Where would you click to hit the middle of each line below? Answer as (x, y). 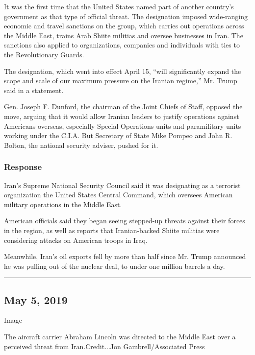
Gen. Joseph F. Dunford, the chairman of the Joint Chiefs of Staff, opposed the (123, 106)
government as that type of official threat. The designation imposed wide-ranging (126, 16)
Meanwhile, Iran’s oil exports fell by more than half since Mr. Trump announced (125, 256)
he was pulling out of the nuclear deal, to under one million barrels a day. (115, 266)
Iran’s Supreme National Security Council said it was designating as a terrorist (122, 185)
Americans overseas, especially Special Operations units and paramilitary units (123, 126)
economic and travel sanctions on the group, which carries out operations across (124, 26)
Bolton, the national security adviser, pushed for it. (81, 145)
